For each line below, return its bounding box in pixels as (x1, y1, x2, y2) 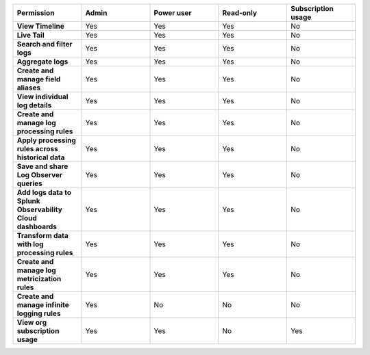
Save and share (16, 161, 69, 171)
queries (16, 179, 42, 188)
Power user (153, 8, 192, 17)
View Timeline (16, 21, 65, 31)
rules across (16, 144, 58, 153)
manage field (16, 75, 61, 83)
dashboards (16, 222, 58, 231)
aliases (16, 83, 41, 92)
